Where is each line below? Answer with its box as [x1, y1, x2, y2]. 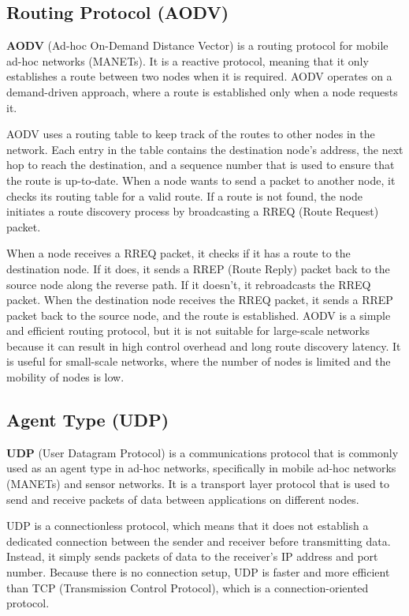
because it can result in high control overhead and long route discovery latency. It [6, 337, 401, 354]
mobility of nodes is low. [6, 369, 125, 385]
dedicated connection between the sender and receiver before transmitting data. [6, 532, 391, 549]
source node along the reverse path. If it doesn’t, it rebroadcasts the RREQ [6, 276, 371, 292]
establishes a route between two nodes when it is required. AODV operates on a [6, 68, 392, 85]
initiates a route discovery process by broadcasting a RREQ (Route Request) [6, 203, 379, 220]
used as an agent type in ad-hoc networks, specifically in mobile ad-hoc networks [6, 460, 396, 476]
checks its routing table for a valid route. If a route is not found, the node [6, 187, 363, 204]
